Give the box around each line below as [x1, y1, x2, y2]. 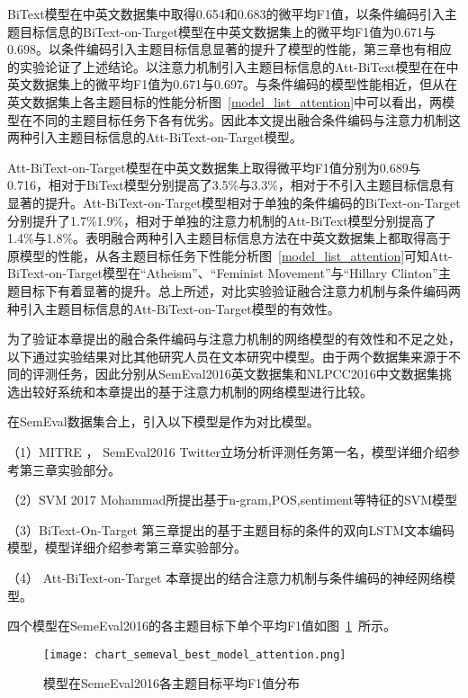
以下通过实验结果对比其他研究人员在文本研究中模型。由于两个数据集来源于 [7, 346, 448, 365]
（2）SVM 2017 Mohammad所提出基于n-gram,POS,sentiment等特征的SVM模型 [7, 490, 458, 509]
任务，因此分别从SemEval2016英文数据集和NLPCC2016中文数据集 [57, 364, 439, 383]
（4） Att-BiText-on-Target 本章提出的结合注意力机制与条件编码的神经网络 [7, 568, 443, 587]
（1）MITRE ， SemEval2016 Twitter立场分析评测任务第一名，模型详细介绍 [7, 443, 448, 461]
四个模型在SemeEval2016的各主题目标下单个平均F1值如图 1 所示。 [7, 616, 397, 635]
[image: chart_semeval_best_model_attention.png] [43, 648, 346, 661]
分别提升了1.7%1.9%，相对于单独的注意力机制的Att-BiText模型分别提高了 [7, 210, 436, 229]
